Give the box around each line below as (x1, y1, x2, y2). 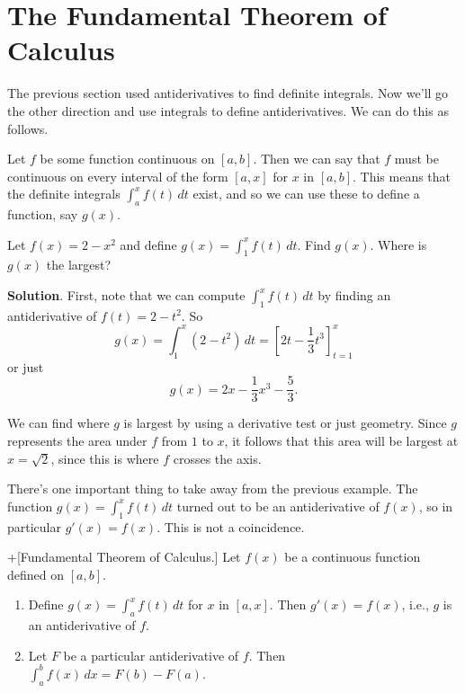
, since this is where (50, 449, 159, 467)
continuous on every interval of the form (7, 166, 228, 185)
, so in (418, 496, 453, 515)
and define (120, 235, 177, 253)
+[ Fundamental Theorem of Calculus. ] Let (7, 547, 241, 566)
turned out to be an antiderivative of (176, 496, 380, 515)
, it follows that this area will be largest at (224, 431, 459, 449)
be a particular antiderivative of (63, 645, 239, 664)
